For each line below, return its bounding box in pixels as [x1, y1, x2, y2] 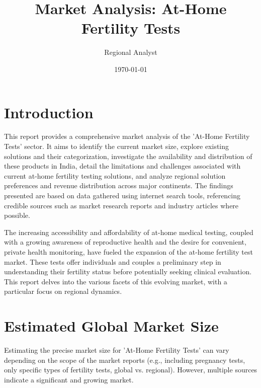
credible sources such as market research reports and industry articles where [4, 200, 239, 210]
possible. [4, 210, 30, 220]
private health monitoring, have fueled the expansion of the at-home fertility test [4, 246, 253, 257]
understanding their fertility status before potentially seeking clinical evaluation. [4, 266, 252, 277]
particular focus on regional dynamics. [4, 286, 122, 296]
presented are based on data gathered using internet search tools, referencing [4, 190, 241, 200]
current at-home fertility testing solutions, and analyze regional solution [4, 170, 226, 181]
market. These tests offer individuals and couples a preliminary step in [4, 256, 221, 267]
